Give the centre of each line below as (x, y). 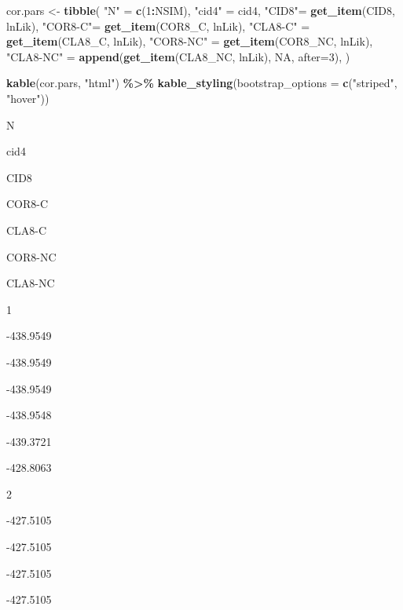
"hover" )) (28, 98)
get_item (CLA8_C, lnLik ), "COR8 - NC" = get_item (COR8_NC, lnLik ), (190, 41)
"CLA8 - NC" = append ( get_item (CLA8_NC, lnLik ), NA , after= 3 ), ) (178, 56)
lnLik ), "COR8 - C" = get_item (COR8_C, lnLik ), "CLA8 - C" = (158, 26)
